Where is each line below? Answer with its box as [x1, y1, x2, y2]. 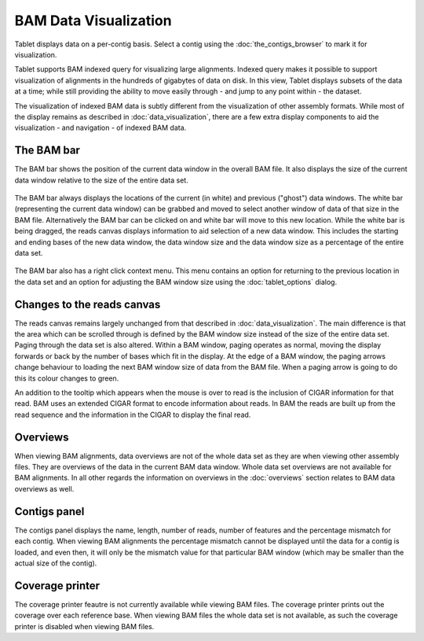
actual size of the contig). [14, 558, 97, 568]
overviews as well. [14, 484, 75, 493]
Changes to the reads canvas [14, 297, 161, 311]
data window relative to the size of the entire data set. [14, 175, 188, 185]
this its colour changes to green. [14, 374, 119, 383]
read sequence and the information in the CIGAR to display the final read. [14, 410, 251, 419]
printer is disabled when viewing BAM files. [14, 621, 155, 631]
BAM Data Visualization [14, 12, 172, 29]
